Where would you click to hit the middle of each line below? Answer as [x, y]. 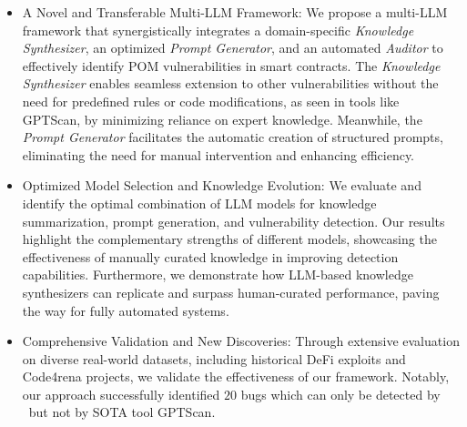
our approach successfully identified [121, 394]
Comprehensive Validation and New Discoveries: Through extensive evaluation [241, 341]
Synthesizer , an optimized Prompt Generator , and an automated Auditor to [233, 48]
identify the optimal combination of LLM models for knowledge [199, 203]
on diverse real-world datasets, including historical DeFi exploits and [214, 358]
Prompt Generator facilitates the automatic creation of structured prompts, [233, 137]
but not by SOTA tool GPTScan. [122, 412]
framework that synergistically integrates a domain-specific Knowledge [218, 30]
